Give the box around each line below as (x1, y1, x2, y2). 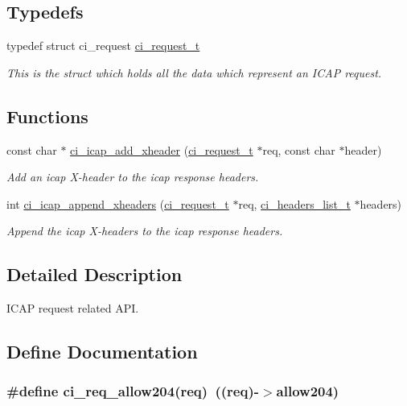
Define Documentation (6, 339, 198, 364)
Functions (6, 103, 88, 128)
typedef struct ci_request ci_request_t (6, 37, 200, 54)
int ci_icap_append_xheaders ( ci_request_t (6, 195, 229, 212)
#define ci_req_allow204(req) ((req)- (6, 381, 259, 401)
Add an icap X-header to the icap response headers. (6, 168, 259, 185)
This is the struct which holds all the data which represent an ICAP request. (6, 64, 382, 81)
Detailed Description (6, 262, 183, 287)
